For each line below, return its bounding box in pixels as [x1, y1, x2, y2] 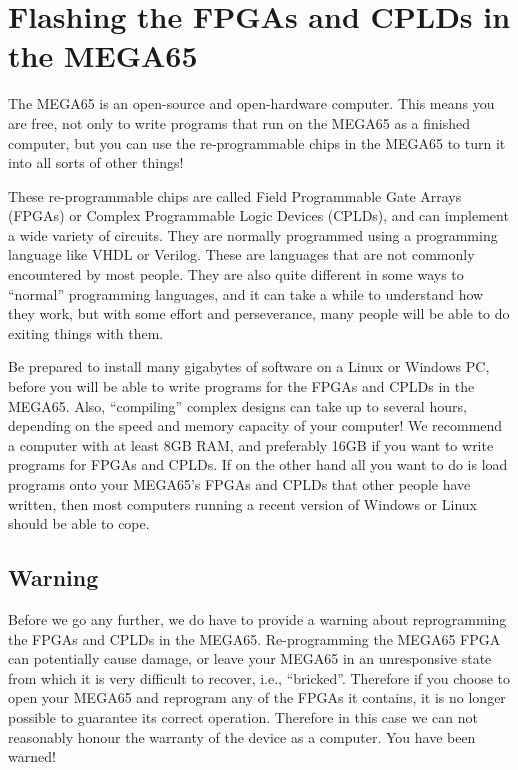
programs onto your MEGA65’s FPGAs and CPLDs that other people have [8, 474, 471, 494]
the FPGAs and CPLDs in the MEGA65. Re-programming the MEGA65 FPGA [8, 628, 501, 649]
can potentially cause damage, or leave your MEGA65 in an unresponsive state [8, 648, 492, 669]
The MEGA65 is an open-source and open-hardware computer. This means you [8, 93, 495, 114]
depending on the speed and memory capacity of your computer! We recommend [8, 415, 503, 436]
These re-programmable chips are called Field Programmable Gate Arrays [8, 185, 462, 206]
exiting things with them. [8, 322, 164, 343]
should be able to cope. [8, 513, 150, 534]
